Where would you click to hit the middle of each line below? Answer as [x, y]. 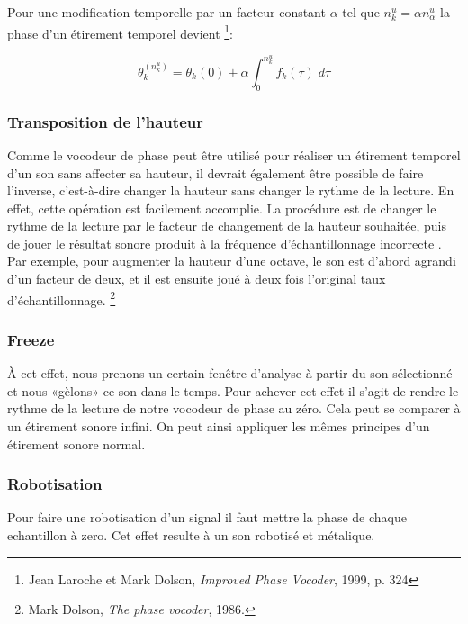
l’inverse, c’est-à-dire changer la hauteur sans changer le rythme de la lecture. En [231, 190]
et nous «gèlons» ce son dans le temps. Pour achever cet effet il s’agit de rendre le [233, 390]
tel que [361, 12]
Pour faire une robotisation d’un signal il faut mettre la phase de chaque [207, 517]
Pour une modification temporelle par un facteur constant [166, 12]
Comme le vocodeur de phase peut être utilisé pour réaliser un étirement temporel [234, 154]
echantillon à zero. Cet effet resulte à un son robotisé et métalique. [191, 534]
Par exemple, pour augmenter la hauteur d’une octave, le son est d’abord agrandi [232, 261]
